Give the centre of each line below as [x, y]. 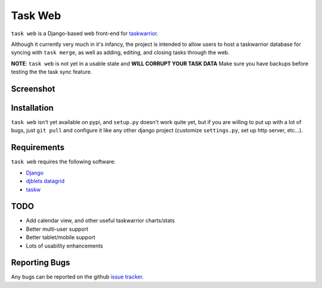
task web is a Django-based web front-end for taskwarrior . [85, 33]
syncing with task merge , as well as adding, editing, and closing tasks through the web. [120, 52]
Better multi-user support [57, 229]
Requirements [38, 148]
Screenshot [33, 89]
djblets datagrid [45, 181]
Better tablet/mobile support [61, 237]
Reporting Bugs [41, 263]
